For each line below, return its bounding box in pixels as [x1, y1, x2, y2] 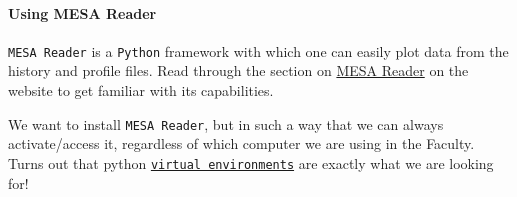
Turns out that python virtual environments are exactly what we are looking [8, 152, 494, 173]
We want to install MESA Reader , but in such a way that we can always [8, 113, 444, 134]
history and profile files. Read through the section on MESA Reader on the [8, 60, 469, 81]
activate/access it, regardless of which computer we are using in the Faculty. [8, 133, 475, 154]
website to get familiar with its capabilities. [8, 80, 274, 101]
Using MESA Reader [8, 2, 157, 23]
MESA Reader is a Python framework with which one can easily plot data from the [8, 40, 509, 61]
